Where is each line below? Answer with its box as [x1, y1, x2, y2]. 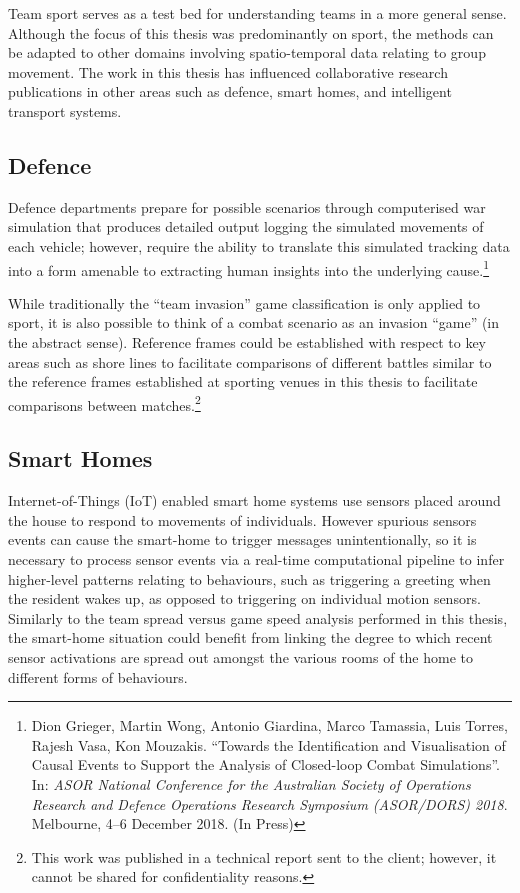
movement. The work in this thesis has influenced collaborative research [8, 61, 448, 82]
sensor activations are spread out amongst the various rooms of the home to [8, 646, 474, 667]
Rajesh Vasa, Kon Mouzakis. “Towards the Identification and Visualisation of [31, 734, 506, 755]
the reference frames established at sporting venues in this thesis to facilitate [8, 371, 478, 392]
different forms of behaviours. [8, 666, 188, 687]
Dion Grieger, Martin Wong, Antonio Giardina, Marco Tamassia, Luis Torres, [31, 715, 508, 736]
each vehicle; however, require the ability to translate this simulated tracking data [8, 235, 510, 256]
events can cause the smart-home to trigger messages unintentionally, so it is [8, 529, 477, 550]
